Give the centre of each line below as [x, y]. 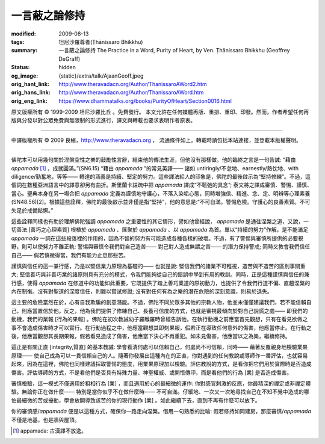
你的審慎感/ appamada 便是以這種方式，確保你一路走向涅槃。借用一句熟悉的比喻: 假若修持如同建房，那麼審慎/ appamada [161, 412]
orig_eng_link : [29, 101]
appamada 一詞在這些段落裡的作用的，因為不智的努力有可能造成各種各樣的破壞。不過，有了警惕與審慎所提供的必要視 [157, 238]
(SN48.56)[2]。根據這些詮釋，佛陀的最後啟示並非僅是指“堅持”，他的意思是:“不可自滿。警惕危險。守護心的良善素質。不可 [161, 202]
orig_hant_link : [30, 84]
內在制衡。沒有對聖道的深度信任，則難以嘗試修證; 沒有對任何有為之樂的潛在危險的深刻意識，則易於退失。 [142, 291]
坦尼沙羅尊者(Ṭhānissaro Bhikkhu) [101, 42]
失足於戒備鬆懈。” [32, 210]
